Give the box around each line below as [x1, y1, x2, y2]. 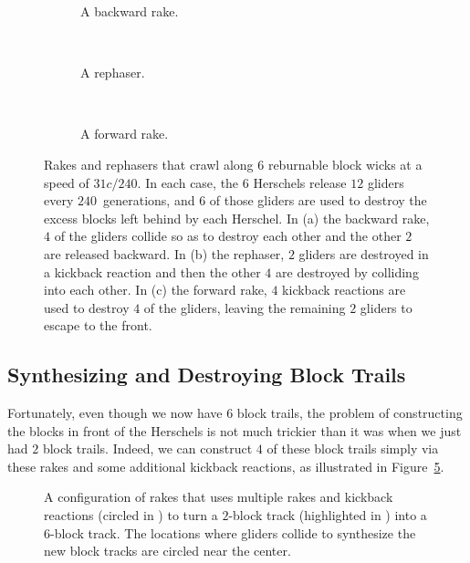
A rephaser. [80, 63, 145, 82]
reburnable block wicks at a [267, 154, 423, 173]
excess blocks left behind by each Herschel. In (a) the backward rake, [44, 208, 430, 227]
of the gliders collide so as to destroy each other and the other [54, 226, 402, 245]
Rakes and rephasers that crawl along [44, 154, 254, 173]
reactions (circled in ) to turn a [44, 506, 218, 525]
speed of [44, 172, 89, 192]
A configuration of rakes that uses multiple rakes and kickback [44, 487, 393, 506]
